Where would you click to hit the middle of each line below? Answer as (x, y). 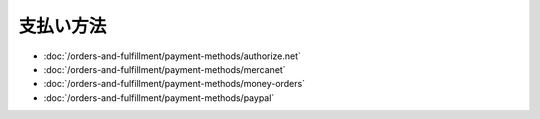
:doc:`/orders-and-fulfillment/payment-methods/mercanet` (164, 69)
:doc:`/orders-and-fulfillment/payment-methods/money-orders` (174, 84)
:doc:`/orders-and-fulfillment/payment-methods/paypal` (159, 97)
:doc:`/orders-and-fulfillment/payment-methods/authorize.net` (172, 56)
